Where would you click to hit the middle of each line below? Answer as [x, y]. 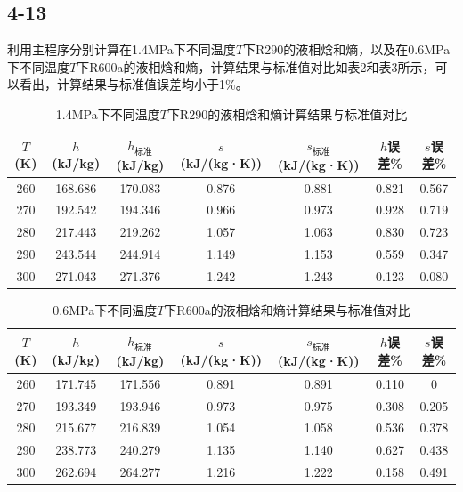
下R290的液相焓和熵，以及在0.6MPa [347, 49]
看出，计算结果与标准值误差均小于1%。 [134, 84]
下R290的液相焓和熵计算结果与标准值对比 [287, 113]
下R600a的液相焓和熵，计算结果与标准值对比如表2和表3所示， [256, 66]
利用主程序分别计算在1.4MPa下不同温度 [122, 49]
